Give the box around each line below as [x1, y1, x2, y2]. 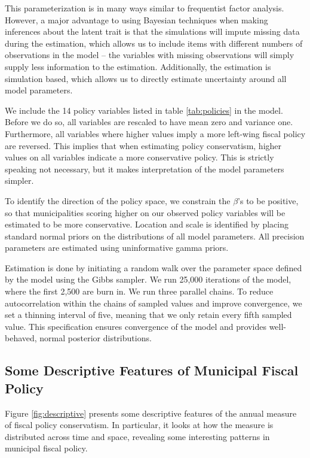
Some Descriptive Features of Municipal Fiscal [5, 361, 299, 380]
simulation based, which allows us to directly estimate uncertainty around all [5, 72, 287, 84]
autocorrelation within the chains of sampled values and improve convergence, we [5, 296, 302, 309]
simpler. [5, 174, 34, 187]
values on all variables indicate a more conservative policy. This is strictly [5, 151, 274, 163]
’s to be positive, [238, 194, 299, 207]
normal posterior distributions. [39, 332, 152, 344]
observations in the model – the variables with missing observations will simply [5, 48, 294, 61]
